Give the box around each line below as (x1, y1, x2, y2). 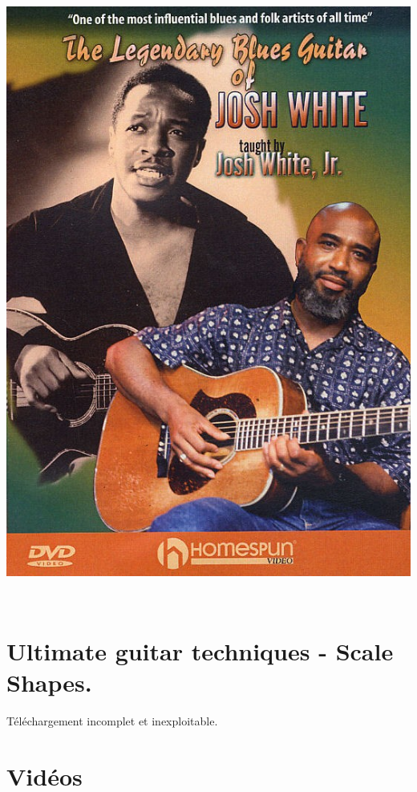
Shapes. (6, 665, 92, 698)
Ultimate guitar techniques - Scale (6, 634, 394, 667)
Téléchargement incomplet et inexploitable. (6, 712, 218, 729)
